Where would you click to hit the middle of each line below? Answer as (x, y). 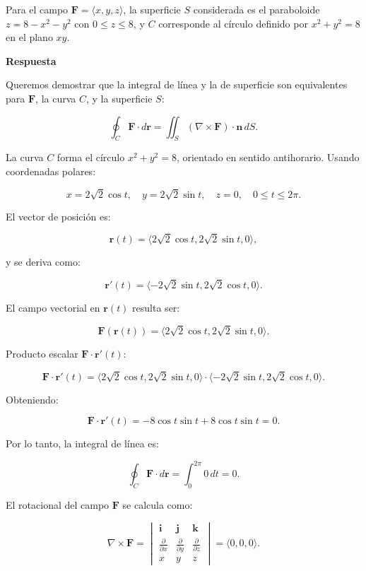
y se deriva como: (43, 262)
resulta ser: (156, 308)
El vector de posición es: (58, 216)
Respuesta (31, 60)
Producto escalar (42, 353)
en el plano (29, 37)
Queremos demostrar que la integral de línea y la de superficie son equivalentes (177, 84)
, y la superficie (119, 98)
